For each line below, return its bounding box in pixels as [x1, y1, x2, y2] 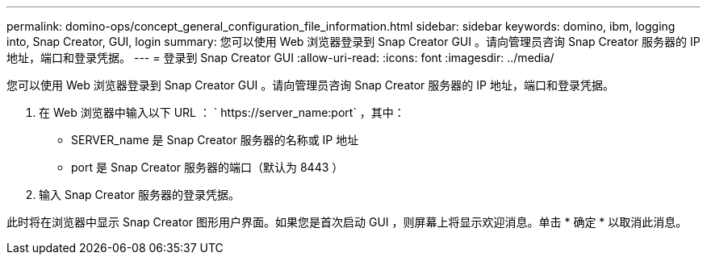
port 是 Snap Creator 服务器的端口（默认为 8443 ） [71, 160, 344, 174]
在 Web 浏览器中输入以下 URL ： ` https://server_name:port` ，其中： [39, 106, 405, 119]
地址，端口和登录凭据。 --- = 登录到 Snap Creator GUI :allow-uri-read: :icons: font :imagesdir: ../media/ [6, 51, 554, 64]
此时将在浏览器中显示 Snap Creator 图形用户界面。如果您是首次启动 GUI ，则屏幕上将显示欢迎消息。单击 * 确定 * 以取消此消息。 [6, 215, 688, 229]
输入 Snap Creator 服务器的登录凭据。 [39, 188, 241, 201]
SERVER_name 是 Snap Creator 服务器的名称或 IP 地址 [71, 133, 359, 147]
